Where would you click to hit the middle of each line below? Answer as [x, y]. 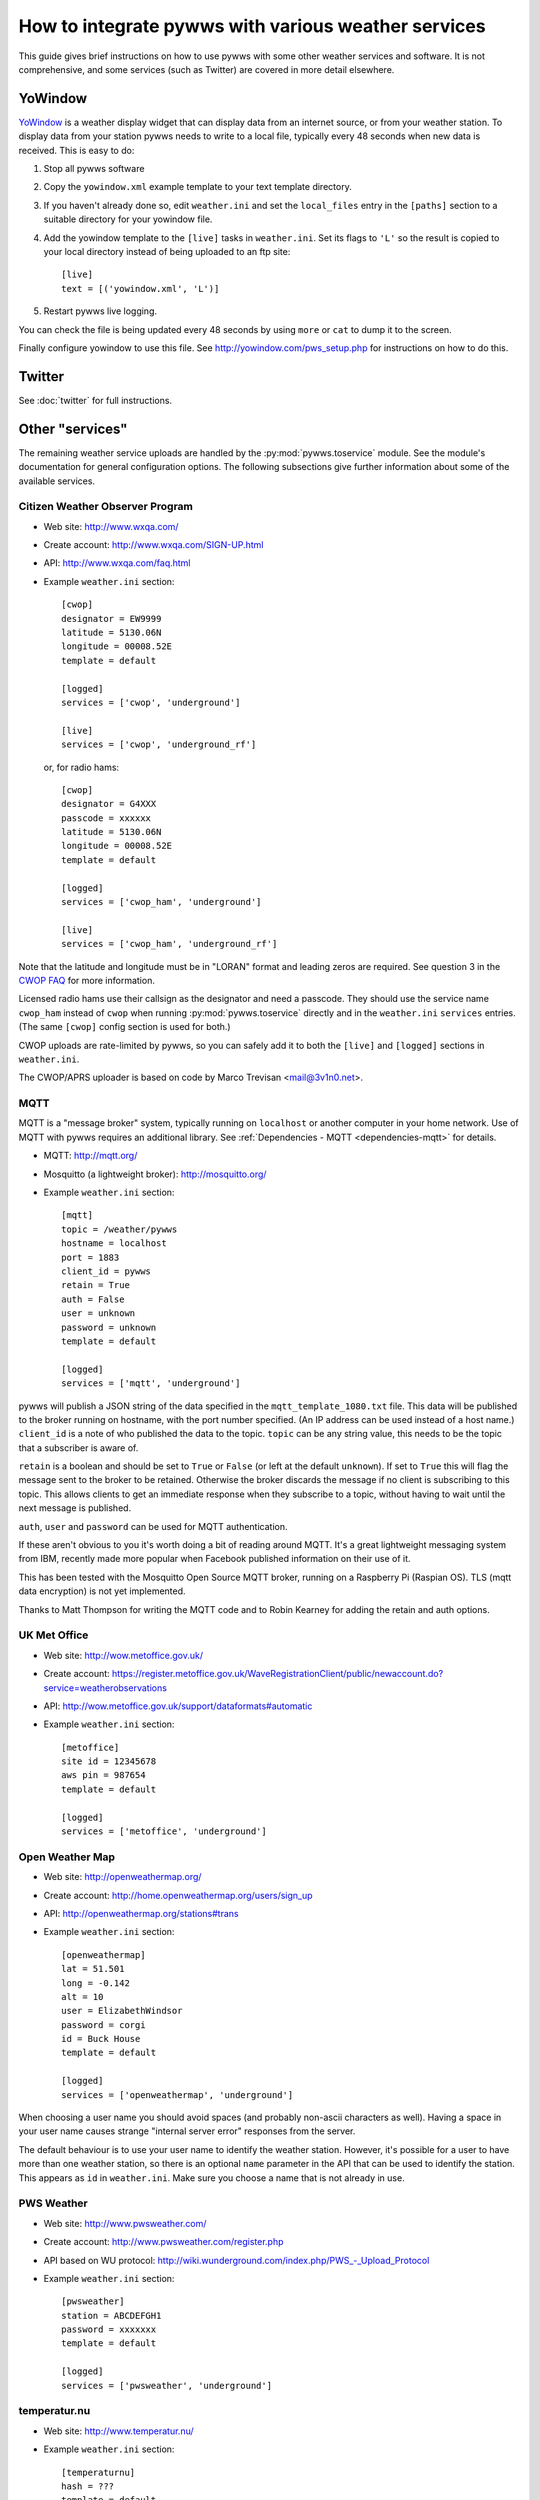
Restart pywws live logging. [100, 311]
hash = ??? [88, 2486]
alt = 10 [82, 1996]
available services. [56, 481]
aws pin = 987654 [103, 1775]
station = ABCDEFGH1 [111, 2315]
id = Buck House [101, 2039]
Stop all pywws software [94, 169]
